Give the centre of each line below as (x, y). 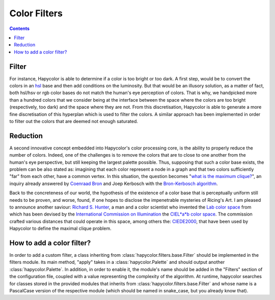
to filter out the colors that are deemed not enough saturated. (74, 121)
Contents (20, 28)
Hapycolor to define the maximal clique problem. (60, 228)
